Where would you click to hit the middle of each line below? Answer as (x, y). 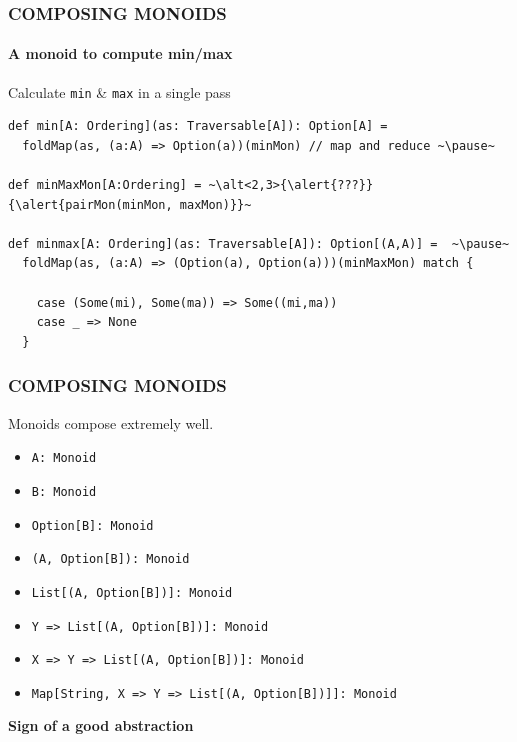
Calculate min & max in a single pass (119, 91)
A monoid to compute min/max (120, 53)
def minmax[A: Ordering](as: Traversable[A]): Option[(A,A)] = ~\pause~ (259, 243)
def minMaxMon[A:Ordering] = (105, 185)
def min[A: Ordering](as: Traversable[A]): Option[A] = (198, 126)
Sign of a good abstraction (101, 725)
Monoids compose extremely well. (111, 422)
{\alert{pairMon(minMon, (90, 204)
